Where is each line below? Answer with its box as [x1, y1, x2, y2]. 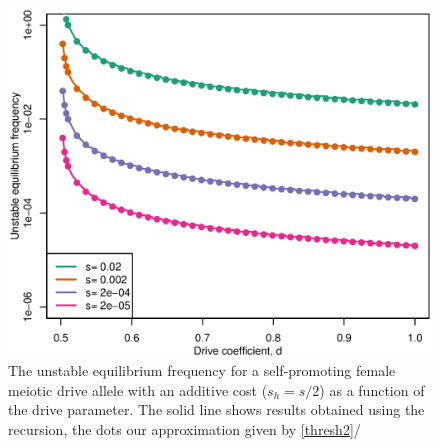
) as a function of [319, 379, 425, 400]
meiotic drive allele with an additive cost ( [8, 379, 268, 400]
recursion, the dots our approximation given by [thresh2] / [8, 419, 361, 440]
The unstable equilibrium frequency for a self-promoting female [8, 360, 396, 381]
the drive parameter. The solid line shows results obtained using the [8, 399, 425, 420]
